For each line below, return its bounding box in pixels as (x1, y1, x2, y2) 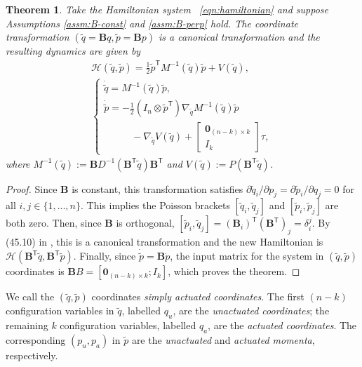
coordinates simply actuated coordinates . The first (91, 289, 304, 304)
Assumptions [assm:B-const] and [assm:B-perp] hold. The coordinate (6, 15, 298, 30)
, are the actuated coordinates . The (208, 318, 357, 333)
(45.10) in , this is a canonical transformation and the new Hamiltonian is (6, 234, 323, 249)
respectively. (6, 347, 58, 362)
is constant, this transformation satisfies (72, 181, 243, 196)
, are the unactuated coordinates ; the (173, 303, 330, 318)
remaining (6, 318, 48, 333)
